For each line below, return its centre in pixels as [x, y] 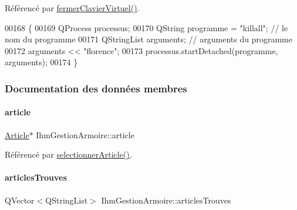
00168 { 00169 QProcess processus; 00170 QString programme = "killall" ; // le [146, 27]
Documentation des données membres [96, 88]
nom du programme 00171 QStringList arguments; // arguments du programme [148, 39]
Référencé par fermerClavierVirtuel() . [72, 8]
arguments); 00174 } [41, 62]
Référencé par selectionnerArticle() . [68, 154]
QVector [20, 200]
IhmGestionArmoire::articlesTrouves [166, 200]
